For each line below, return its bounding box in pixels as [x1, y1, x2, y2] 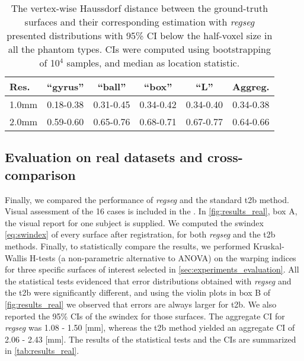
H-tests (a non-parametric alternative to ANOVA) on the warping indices [30, 251, 296, 264]
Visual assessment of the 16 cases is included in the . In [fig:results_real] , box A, [5, 205, 297, 217]
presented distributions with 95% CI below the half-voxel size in [7, 28, 273, 42]
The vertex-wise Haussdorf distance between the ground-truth [11, 1, 268, 15]
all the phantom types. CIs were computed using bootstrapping [8, 42, 271, 56]
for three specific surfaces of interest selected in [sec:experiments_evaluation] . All [5, 263, 299, 275]
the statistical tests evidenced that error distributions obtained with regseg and [5, 274, 292, 287]
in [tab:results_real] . [5, 344, 79, 357]
